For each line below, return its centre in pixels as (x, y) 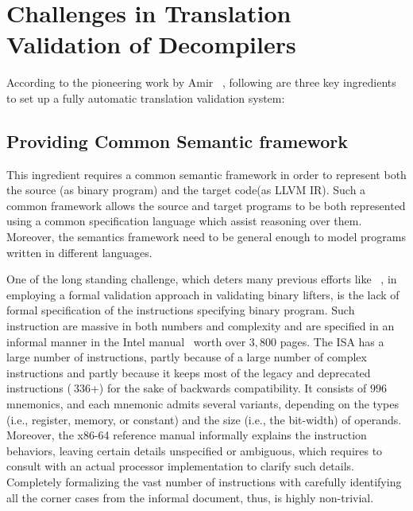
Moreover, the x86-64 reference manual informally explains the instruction (187, 435)
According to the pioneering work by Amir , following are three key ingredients (201, 82)
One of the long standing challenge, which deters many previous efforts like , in (202, 279)
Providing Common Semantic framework (178, 140)
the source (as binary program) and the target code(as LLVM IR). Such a (186, 190)
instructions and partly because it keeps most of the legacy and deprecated (189, 372)
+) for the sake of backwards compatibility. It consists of (228, 388)
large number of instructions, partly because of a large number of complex (187, 357)
